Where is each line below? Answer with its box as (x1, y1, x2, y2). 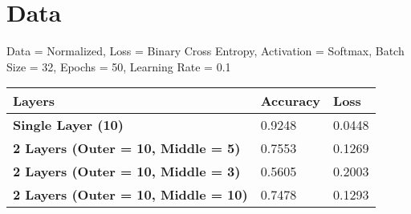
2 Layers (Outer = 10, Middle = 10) (13, 185, 248, 204)
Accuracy (260, 91, 321, 111)
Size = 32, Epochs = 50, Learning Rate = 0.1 (6, 58, 231, 75)
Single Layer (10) (13, 115, 124, 135)
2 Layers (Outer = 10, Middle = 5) (13, 139, 241, 158)
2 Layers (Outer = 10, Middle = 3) (13, 162, 241, 181)
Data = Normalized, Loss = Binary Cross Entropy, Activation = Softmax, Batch (6, 42, 405, 59)
